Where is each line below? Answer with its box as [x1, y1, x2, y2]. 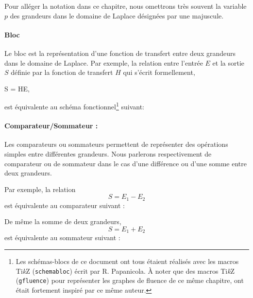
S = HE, [4, 83, 30, 93]
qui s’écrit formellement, [123, 67, 195, 77]
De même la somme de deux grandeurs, [4, 216, 121, 227]
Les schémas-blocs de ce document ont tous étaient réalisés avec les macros [16, 256, 239, 266]
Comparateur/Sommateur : [4, 121, 98, 131]
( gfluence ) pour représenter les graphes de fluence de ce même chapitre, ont [16, 275, 244, 285]
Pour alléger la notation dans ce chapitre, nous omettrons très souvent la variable [4, 1, 247, 11]
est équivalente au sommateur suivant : [4, 232, 120, 243]
